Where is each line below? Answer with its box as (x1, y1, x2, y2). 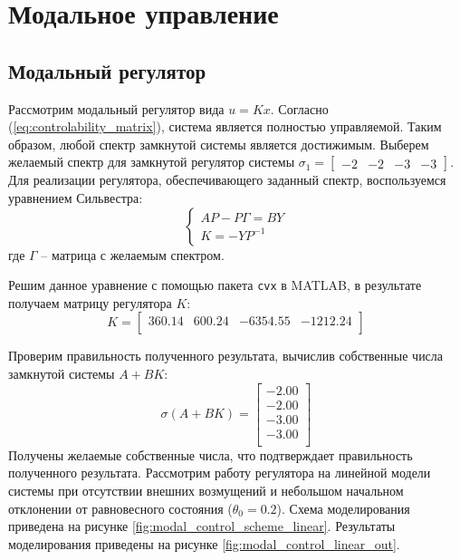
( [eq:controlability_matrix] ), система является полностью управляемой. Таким (8, 117, 442, 136)
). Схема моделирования (276, 498, 410, 517)
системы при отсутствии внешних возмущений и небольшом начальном (8, 480, 404, 499)
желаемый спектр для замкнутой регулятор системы (8, 152, 295, 171)
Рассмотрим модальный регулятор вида (8, 99, 225, 118)
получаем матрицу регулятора (8, 293, 172, 312)
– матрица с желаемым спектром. (41, 245, 225, 264)
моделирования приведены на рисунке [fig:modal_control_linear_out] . (8, 534, 400, 553)
